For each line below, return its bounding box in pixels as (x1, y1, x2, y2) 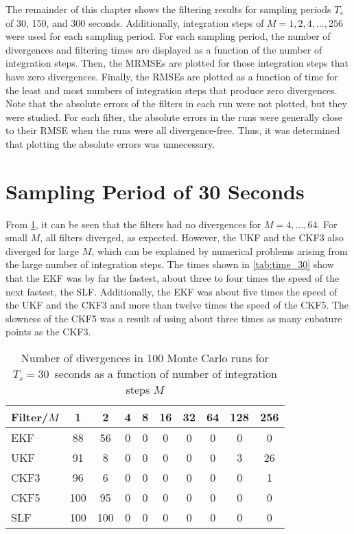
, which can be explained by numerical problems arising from (91, 243, 348, 258)
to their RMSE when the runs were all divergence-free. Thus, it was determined (5, 123, 340, 137)
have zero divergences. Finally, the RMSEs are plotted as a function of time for (5, 69, 338, 83)
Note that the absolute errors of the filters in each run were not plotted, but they (5, 96, 347, 111)
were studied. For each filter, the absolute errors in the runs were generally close (5, 109, 342, 124)
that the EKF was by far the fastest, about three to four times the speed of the (5, 271, 340, 285)
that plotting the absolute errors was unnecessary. (5, 136, 215, 151)
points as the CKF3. (5, 324, 91, 339)
